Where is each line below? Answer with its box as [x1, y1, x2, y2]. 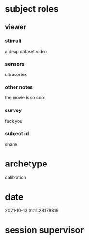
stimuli [5, 37, 22, 44]
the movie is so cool [5, 95, 45, 101]
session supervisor [5, 225, 84, 236]
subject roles [5, 3, 59, 15]
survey [5, 107, 22, 114]
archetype [5, 158, 47, 169]
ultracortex [5, 72, 27, 77]
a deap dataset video [5, 48, 47, 54]
